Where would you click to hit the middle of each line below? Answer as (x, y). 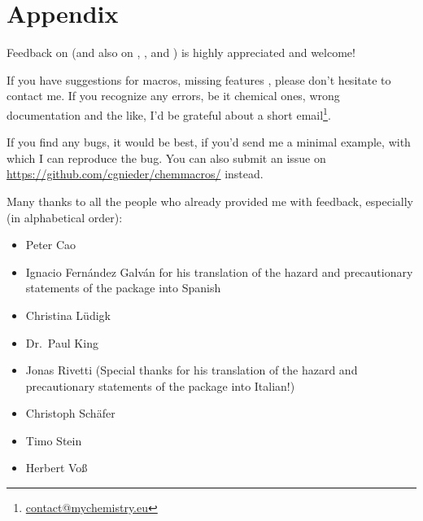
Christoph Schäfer (70, 413)
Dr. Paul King (62, 342)
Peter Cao (51, 245)
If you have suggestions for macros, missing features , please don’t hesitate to (199, 79)
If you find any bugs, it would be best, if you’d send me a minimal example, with (209, 142)
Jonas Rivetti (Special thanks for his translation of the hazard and (192, 370)
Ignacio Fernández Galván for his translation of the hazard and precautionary (219, 271)
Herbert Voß (57, 468)
